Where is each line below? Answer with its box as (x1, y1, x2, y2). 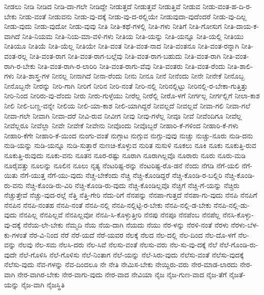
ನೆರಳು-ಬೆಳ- (230, 219, 259, 230)
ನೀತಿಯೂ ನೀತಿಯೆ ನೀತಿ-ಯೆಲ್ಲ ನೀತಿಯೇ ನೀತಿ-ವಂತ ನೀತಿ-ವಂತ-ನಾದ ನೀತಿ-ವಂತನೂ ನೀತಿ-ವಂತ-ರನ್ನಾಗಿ (4, 41, 239, 51)
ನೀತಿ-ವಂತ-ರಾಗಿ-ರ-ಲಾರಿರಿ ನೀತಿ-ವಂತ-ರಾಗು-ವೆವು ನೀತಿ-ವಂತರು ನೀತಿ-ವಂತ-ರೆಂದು (38, 60, 225, 71)
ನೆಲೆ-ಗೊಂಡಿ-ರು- (219, 239, 258, 250)
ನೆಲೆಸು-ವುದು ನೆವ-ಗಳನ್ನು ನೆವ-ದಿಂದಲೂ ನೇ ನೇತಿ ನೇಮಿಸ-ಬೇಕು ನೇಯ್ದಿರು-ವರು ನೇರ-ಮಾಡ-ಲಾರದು (4, 259, 238, 270)
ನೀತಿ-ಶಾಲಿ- (227, 60, 253, 71)
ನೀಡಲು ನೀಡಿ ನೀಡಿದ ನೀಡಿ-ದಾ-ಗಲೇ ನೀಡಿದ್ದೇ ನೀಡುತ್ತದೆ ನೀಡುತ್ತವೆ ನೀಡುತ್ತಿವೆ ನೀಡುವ (4, 1, 201, 11)
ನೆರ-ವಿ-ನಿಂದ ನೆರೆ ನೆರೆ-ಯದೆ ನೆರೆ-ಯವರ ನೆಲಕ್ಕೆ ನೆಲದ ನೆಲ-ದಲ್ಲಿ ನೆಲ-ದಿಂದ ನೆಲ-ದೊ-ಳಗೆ (29, 229, 236, 240)
